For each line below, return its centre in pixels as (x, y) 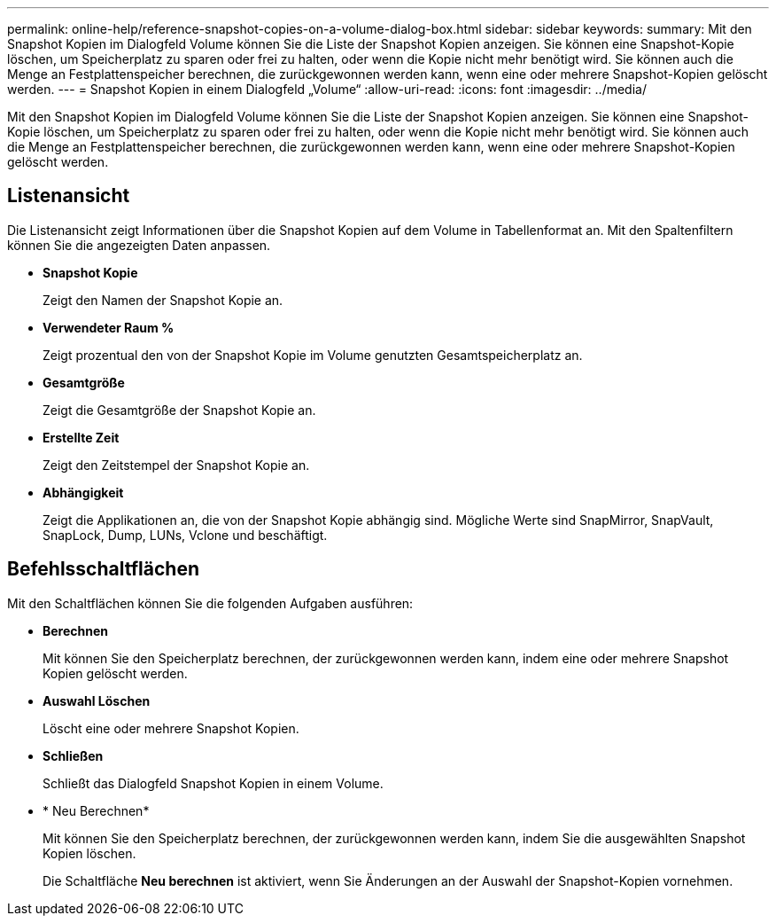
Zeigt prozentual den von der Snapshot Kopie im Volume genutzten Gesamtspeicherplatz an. (313, 355)
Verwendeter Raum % (109, 327)
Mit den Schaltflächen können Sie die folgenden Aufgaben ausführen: (210, 603)
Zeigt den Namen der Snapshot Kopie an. (163, 300)
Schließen (73, 755)
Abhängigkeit (83, 492)
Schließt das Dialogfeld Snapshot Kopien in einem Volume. (213, 783)
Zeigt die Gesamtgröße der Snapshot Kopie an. (179, 410)
